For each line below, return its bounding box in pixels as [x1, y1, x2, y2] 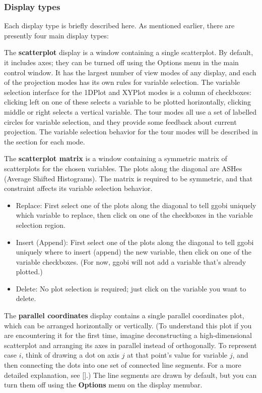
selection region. [16, 219, 65, 230]
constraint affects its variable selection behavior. [4, 183, 153, 193]
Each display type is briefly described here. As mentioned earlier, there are [4, 20, 235, 31]
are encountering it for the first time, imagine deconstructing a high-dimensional [4, 330, 252, 340]
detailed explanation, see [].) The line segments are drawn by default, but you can [4, 369, 257, 380]
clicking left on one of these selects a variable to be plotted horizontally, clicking [4, 96, 251, 107]
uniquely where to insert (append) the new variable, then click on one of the [16, 247, 252, 257]
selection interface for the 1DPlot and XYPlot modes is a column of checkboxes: [4, 86, 251, 97]
